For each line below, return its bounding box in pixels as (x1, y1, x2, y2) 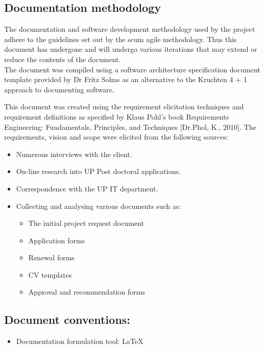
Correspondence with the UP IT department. (16, 183, 158, 194)
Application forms (28, 235, 85, 245)
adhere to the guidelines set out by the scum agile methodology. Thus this (4, 33, 237, 44)
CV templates (28, 269, 72, 280)
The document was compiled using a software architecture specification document (4, 64, 260, 74)
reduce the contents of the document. (4, 53, 121, 64)
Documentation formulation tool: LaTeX (16, 336, 144, 346)
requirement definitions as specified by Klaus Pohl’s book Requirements (4, 111, 229, 122)
